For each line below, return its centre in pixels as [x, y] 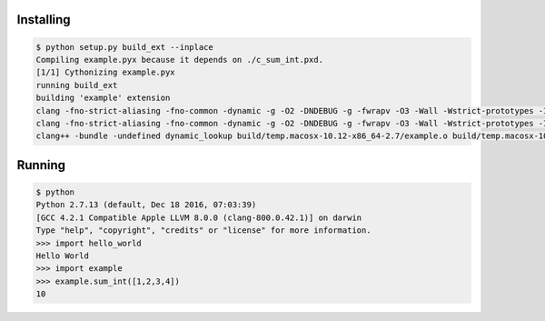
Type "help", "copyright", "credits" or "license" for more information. [203, 231]
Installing [44, 20]
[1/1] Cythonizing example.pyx [106, 72]
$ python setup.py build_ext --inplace [124, 47]
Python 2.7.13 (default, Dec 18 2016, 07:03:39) [146, 205]
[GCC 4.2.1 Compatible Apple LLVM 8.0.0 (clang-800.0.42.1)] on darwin [199, 217]
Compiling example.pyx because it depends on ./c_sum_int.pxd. [180, 60]
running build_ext [77, 85]
